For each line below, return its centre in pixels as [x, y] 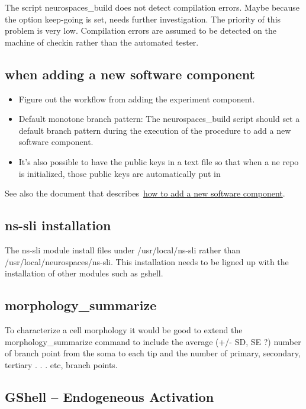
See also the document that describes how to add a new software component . [145, 193]
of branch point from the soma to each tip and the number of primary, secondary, [153, 353]
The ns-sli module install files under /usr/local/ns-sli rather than [123, 249]
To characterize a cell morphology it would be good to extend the [124, 329]
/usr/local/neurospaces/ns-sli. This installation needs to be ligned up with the [147, 261]
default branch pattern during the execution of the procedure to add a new [155, 130]
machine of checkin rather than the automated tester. [102, 42]
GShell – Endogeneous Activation [109, 396]
